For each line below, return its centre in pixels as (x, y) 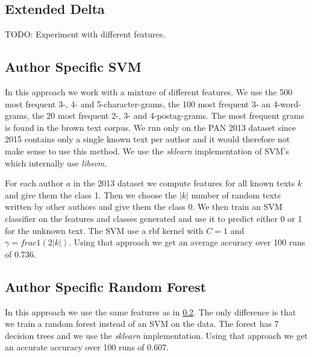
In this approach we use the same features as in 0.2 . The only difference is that (151, 311)
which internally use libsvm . (56, 163)
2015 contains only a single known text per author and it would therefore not (148, 139)
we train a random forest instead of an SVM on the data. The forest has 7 (142, 324)
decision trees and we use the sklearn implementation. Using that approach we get (156, 335)
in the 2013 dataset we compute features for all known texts (184, 183)
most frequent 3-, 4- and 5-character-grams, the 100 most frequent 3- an (138, 103)
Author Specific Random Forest (106, 286)
